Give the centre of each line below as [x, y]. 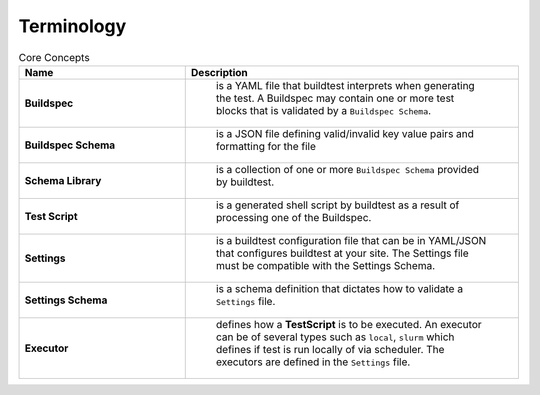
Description [219, 72]
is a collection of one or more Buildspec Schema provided [347, 169]
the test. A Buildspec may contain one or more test [335, 98]
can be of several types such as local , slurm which [335, 337]
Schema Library [63, 180]
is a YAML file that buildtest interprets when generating [345, 85]
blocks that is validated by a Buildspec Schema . [323, 110]
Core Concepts [54, 57]
